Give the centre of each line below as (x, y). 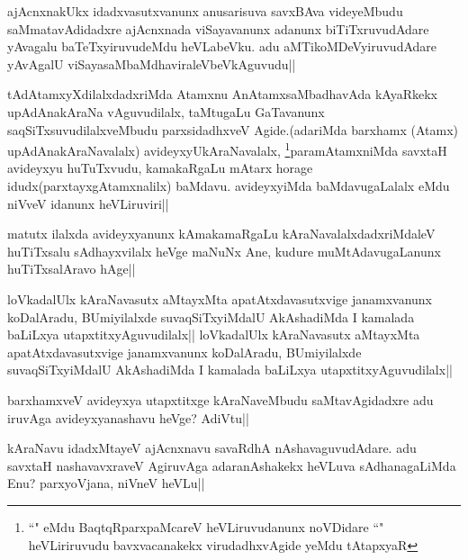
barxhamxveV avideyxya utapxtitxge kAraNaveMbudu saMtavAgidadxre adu (220, 399)
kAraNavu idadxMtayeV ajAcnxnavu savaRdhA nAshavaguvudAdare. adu (212, 448)
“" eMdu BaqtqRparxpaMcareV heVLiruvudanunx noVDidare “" (206, 526)
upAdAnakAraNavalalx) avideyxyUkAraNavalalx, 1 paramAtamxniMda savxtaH (227, 149)
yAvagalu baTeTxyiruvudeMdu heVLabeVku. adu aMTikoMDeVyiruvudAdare (222, 46)
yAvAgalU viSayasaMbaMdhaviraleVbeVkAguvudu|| (152, 63)
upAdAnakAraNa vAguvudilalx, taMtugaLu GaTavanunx (166, 111)
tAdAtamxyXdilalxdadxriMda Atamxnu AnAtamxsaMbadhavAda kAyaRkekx (222, 94)
